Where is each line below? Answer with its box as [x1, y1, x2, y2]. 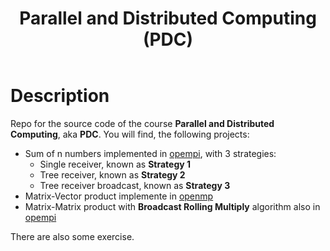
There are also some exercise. [10, 230, 135, 242]
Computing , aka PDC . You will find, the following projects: [10, 128, 250, 140]
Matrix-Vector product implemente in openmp [24, 190, 214, 202]
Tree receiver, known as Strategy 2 [39, 168, 186, 181]
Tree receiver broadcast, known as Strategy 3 [39, 179, 231, 191]
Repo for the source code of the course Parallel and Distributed [10, 117, 275, 129]
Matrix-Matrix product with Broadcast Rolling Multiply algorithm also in [24, 200, 321, 212]
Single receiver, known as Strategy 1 [39, 158, 192, 170]
